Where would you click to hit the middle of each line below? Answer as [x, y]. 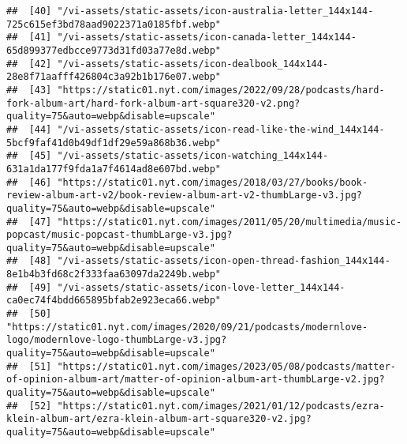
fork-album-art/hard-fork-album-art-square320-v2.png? [153, 103]
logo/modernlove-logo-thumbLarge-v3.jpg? [117, 340]
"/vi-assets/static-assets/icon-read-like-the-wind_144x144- [221, 129]
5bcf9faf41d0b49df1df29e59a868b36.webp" [114, 143]
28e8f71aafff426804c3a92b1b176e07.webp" [114, 77]
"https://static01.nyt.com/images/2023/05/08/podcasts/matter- [226, 366]
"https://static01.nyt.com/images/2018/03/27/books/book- [213, 182]
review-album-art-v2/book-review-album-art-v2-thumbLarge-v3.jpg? [185, 196]
